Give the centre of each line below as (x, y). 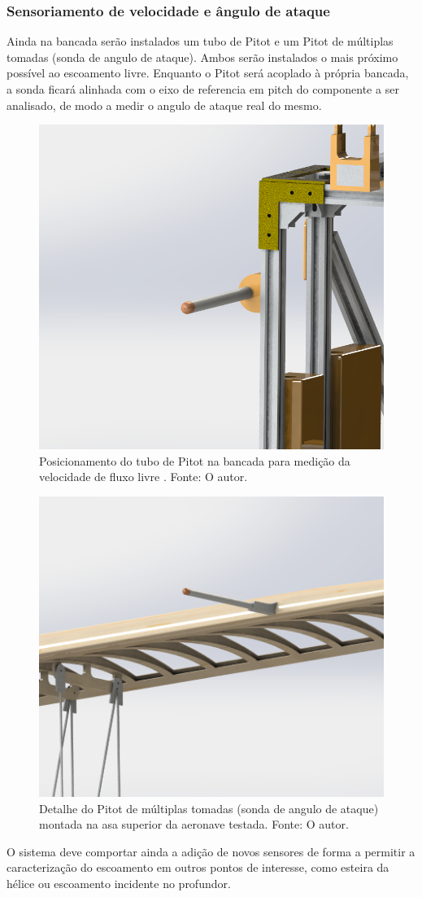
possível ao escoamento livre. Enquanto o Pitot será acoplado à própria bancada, (208, 73)
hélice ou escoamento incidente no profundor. (119, 883)
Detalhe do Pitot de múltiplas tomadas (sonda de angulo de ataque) (209, 808)
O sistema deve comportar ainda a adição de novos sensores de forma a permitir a (211, 851)
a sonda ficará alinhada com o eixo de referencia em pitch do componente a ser (203, 89)
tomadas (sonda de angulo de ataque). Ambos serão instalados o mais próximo (202, 57)
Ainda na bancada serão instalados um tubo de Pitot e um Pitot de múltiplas (200, 41)
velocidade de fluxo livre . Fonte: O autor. (144, 477)
